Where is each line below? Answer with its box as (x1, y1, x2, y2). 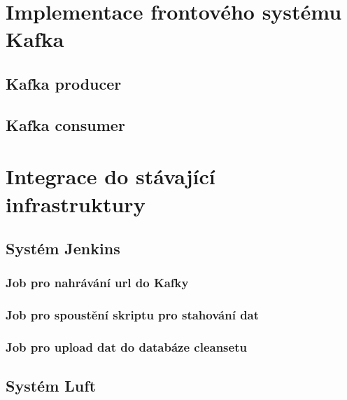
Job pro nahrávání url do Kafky (6, 274, 189, 291)
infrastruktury (6, 189, 146, 218)
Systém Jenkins (6, 237, 120, 259)
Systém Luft (6, 375, 97, 396)
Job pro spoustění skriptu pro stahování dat (6, 306, 260, 324)
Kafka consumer (6, 113, 125, 135)
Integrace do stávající (6, 162, 215, 191)
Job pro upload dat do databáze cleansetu (6, 338, 247, 356)
